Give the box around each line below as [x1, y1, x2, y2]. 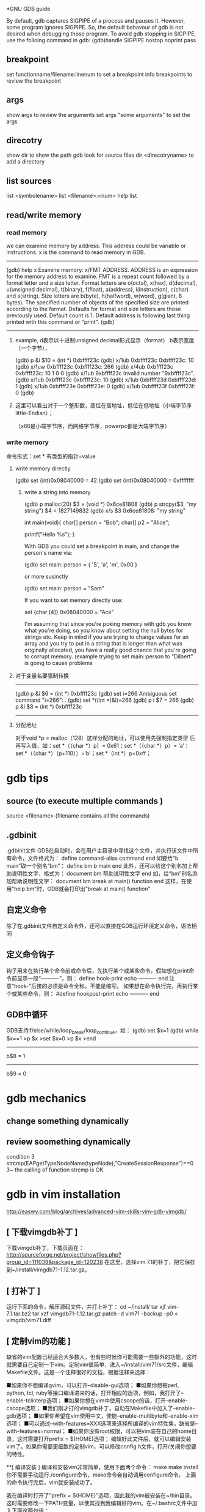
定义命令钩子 [6, 949, 55, 960]
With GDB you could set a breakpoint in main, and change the [24, 543, 179, 550]
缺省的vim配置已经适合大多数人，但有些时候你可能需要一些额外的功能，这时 [6, 1353, 197, 1361]
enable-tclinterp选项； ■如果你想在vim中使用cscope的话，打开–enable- [6, 1397, 188, 1404]
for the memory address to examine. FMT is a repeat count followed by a [6, 273, 190, 280]
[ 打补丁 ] [6, 1285, 41, 1296]
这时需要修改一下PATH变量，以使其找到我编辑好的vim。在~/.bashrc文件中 [6, 1500, 192, 1507]
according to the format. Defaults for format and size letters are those [6, 305, 181, 312]
